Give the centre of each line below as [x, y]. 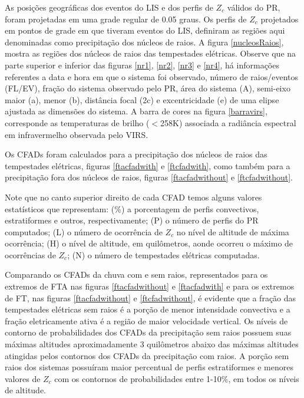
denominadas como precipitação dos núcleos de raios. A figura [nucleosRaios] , [144, 42]
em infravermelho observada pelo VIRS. [77, 134]
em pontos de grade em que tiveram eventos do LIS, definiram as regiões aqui [145, 30]
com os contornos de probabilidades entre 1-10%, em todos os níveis [177, 378]
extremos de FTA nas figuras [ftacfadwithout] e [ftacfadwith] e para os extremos [150, 286]
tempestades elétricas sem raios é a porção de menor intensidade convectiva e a [148, 309]
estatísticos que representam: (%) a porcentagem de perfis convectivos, [132, 208]
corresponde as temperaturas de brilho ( [77, 122]
